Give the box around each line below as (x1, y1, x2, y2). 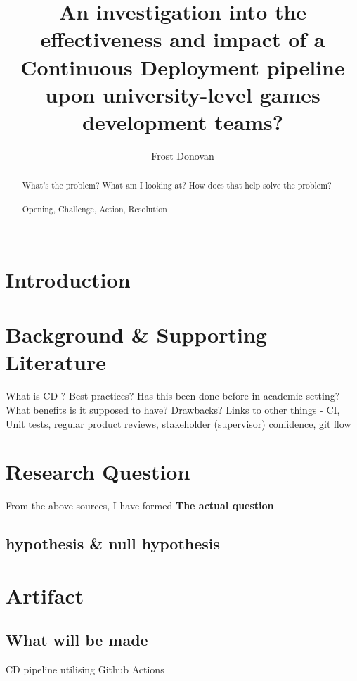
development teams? (82, 107, 283, 136)
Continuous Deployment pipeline (20, 52, 345, 81)
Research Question (6, 457, 190, 486)
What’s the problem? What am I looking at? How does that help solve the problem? (22, 179, 332, 191)
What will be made (6, 629, 148, 651)
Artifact (6, 580, 84, 609)
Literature (6, 348, 106, 376)
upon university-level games (45, 79, 320, 108)
